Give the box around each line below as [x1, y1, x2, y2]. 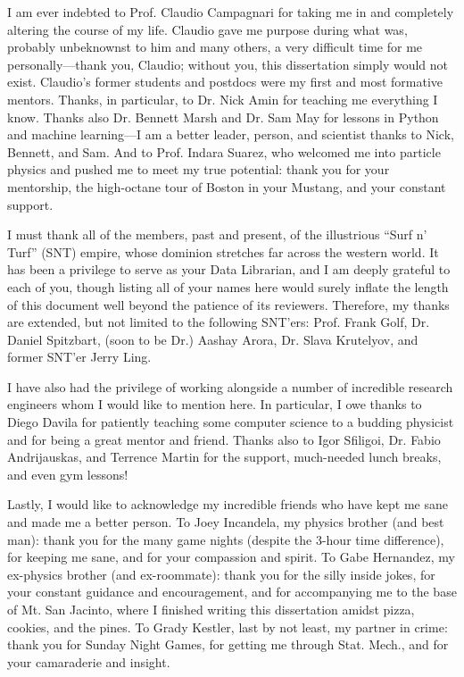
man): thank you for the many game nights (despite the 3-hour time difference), [7, 530, 444, 548]
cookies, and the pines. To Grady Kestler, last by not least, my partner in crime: [7, 617, 448, 636]
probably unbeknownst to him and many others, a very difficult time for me [7, 38, 423, 56]
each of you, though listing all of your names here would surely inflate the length [7, 277, 449, 296]
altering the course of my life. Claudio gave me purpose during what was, [7, 20, 408, 38]
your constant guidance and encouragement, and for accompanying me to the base [7, 582, 457, 601]
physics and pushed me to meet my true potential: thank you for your [7, 160, 390, 179]
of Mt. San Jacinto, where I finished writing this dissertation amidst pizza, [7, 600, 415, 618]
